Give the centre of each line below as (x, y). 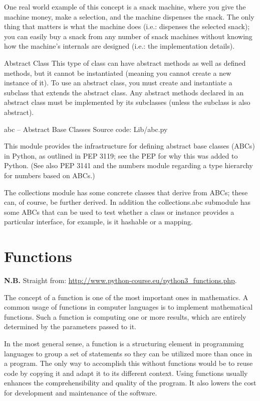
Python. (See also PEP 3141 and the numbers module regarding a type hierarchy (128, 165)
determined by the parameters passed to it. (70, 326)
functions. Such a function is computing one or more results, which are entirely (125, 316)
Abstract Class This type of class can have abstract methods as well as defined (125, 62)
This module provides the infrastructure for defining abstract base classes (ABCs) (129, 146)
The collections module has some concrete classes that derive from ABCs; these (126, 192)
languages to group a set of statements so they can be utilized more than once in (128, 353)
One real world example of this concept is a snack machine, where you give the (125, 7)
